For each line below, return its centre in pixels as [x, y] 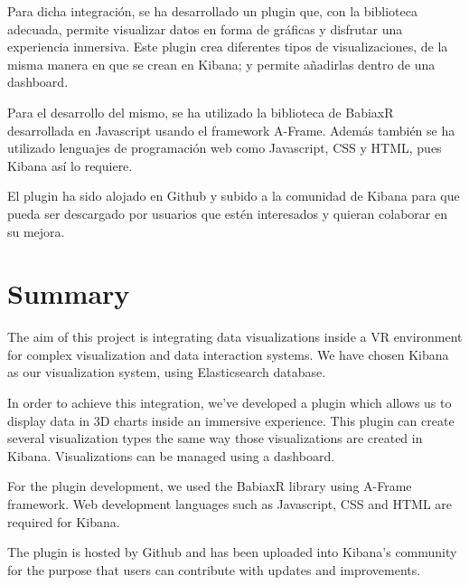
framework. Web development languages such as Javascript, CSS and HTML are [230, 504]
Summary [69, 293]
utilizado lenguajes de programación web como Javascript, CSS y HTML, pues [225, 148]
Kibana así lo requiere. [70, 165]
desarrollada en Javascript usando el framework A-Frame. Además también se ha [231, 130]
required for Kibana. [64, 521]
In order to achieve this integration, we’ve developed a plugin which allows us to [230, 403]
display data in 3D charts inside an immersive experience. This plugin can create [231, 420]
